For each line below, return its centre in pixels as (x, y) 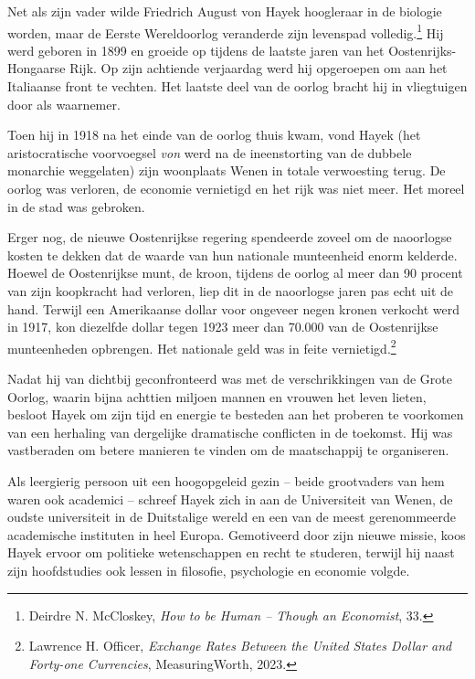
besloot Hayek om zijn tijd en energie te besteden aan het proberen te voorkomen (236, 414)
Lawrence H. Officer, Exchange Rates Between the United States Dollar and (240, 646)
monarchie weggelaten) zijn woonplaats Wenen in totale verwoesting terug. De (227, 170)
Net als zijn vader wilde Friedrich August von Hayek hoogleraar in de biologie (225, 11)
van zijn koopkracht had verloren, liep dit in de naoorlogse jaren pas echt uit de (231, 290)
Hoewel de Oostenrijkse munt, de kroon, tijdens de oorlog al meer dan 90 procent (235, 273)
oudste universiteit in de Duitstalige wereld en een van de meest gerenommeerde (232, 517)
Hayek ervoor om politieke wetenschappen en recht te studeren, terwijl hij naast (231, 552)
